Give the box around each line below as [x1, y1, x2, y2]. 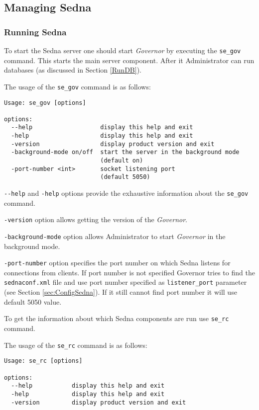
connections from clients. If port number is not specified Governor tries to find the [4, 267, 255, 277]
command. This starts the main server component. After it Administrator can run [4, 55, 255, 65]
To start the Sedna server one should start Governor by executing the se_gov [4, 45, 241, 55]
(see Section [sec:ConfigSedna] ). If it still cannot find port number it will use [4, 287, 237, 297]
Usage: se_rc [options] [4, 357, 83, 365]
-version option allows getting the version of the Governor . [4, 214, 187, 225]
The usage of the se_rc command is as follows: [4, 339, 147, 350]
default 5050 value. [4, 296, 62, 307]
